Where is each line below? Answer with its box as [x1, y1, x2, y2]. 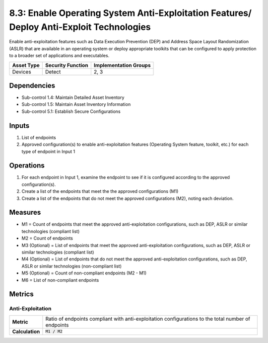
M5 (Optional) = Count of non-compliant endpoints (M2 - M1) [21, 270, 147, 276]
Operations [9, 162, 45, 170]
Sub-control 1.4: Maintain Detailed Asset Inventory [21, 94, 125, 100]
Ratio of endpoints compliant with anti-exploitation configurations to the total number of [45, 315, 251, 322]
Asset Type [12, 62, 40, 69]
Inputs [9, 121, 30, 130]
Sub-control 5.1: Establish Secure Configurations [21, 108, 121, 114]
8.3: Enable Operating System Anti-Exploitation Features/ [9, 7, 252, 18]
